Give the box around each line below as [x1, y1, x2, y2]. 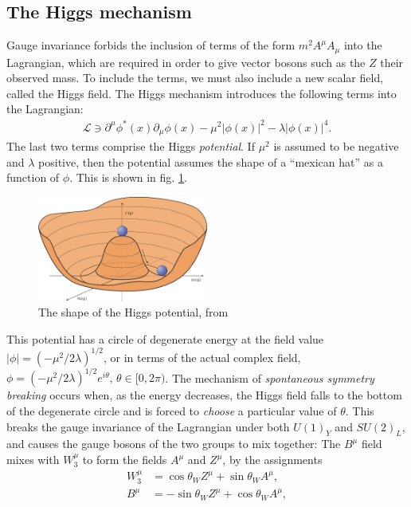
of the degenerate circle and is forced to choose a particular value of [6, 403, 337, 419]
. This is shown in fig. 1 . [69, 169, 187, 186]
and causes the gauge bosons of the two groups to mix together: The [6, 435, 341, 452]
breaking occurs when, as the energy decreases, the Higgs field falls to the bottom [6, 387, 402, 403]
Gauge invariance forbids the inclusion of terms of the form [6, 37, 296, 53]
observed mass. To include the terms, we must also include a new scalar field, [6, 69, 384, 86]
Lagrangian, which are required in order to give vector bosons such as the [6, 53, 366, 70]
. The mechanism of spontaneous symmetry [165, 369, 374, 386]
